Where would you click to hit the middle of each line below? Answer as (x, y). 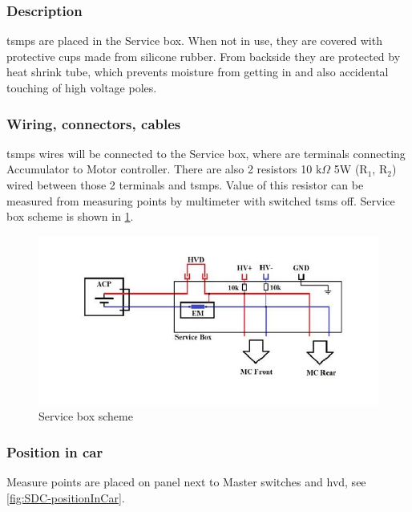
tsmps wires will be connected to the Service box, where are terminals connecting (206, 153)
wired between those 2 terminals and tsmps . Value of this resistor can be (185, 185)
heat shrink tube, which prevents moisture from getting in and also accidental (198, 72)
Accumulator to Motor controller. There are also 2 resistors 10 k (164, 169)
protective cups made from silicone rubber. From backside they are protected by (204, 56)
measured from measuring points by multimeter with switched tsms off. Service (201, 200)
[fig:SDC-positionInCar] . (66, 497)
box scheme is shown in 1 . (70, 216)
